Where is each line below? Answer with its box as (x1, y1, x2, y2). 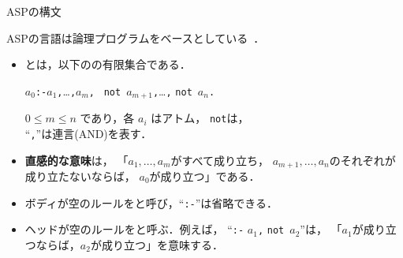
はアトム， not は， (151, 110, 249, 126)
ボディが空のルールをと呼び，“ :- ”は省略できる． (24, 194, 278, 211)
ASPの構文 (6, 3, 62, 19)
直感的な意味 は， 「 (24, 151, 129, 168)
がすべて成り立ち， (170, 151, 270, 168)
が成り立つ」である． (149, 168, 260, 184)
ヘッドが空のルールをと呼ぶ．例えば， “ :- (24, 221, 244, 237)
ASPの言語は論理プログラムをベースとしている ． (6, 29, 265, 46)
